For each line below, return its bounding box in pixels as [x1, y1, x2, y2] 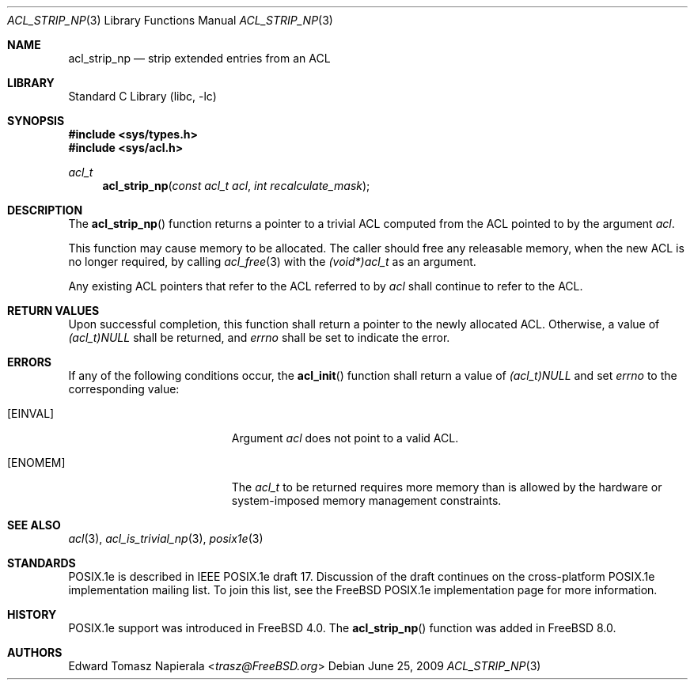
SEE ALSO [7, 518, 61, 532]
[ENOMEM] [7, 456, 66, 469]
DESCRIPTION [7, 203, 83, 217]
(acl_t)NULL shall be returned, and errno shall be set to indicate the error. [68, 331, 450, 344]
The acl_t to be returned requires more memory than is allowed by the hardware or [231, 480, 662, 494]
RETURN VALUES [7, 304, 100, 317]
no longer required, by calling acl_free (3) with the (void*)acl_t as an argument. [68, 255, 476, 268]
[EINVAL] [7, 407, 55, 420]
